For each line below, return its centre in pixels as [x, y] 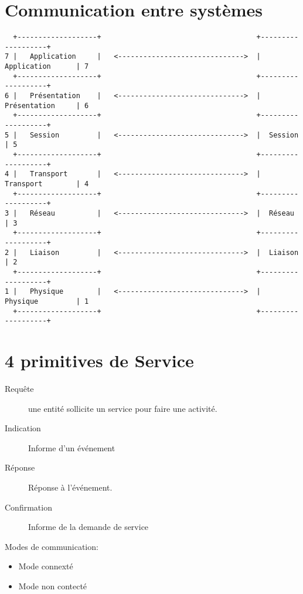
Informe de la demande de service [88, 527]
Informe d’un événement [72, 447]
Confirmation [28, 507]
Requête [19, 388]
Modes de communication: [52, 546]
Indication [23, 428]
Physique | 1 [47, 301]
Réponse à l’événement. [70, 487]
